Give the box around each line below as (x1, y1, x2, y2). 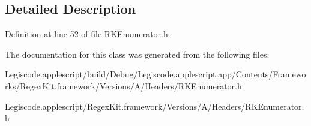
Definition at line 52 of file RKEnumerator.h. (5, 28, 171, 40)
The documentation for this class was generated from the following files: (5, 47, 270, 60)
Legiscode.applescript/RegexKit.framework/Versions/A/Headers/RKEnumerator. (5, 100, 304, 112)
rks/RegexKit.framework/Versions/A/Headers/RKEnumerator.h (5, 79, 242, 92)
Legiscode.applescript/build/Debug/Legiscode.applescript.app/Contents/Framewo (5, 68, 306, 80)
